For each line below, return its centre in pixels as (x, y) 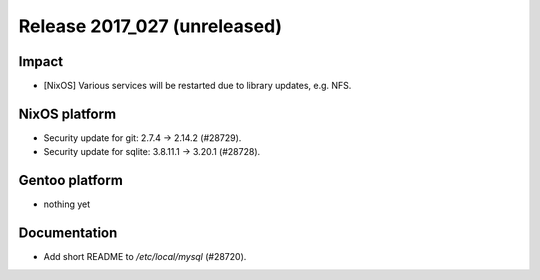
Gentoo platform (71, 180)
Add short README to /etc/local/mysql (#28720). (145, 257)
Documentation (68, 233)
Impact (41, 61)
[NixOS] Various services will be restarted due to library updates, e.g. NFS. (197, 86)
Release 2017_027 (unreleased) (150, 26)
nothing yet (67, 204)
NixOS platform (67, 113)
